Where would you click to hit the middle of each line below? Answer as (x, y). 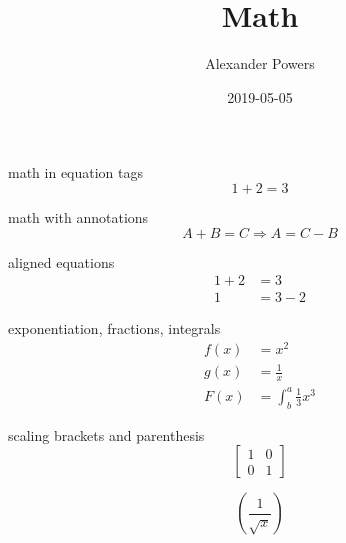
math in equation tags (76, 172)
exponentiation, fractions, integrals (114, 328)
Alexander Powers (260, 63)
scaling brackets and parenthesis (106, 434)
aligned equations (61, 261)
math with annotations (78, 216)
